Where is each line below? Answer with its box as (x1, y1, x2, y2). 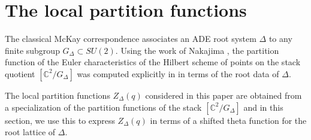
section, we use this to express (5, 114, 115, 126)
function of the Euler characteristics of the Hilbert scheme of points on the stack (5, 56, 301, 68)
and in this (243, 101, 283, 113)
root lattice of (5, 126, 56, 138)
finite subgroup (5, 44, 60, 56)
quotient (5, 67, 35, 80)
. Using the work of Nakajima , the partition (115, 44, 279, 56)
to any (268, 32, 292, 45)
